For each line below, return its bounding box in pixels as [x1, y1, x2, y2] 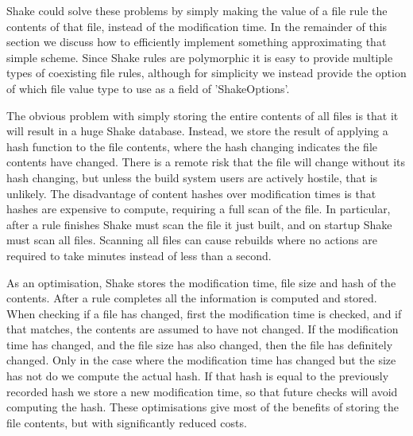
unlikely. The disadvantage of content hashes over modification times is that [6, 185, 376, 201]
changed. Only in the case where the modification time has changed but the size [6, 352, 396, 368]
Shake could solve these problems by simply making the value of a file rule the [6, 2, 388, 18]
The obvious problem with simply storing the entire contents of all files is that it [6, 107, 399, 123]
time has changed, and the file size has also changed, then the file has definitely [6, 336, 393, 352]
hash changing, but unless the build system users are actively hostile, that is [6, 169, 378, 185]
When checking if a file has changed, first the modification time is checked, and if [6, 305, 402, 321]
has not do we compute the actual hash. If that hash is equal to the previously [6, 368, 389, 384]
